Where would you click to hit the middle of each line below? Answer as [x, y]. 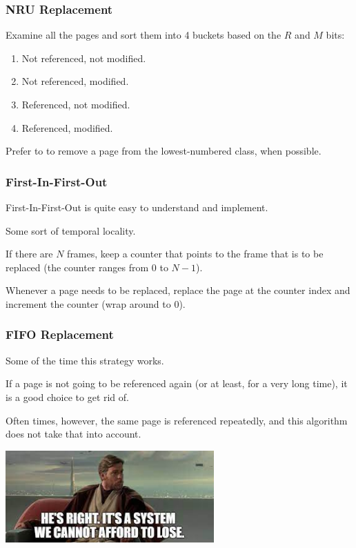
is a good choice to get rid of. [67, 397]
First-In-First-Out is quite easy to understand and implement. [137, 207]
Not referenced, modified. [75, 81]
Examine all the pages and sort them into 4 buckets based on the [144, 35]
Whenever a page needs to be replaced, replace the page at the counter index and [178, 290]
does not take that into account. [73, 434]
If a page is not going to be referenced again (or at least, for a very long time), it [177, 383]
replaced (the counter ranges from [77, 267]
